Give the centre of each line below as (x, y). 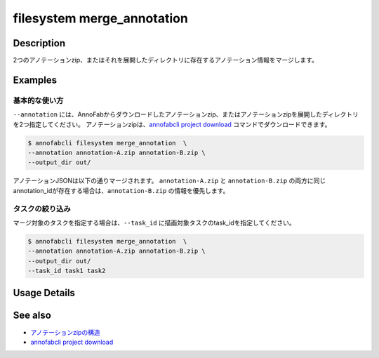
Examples (35, 80)
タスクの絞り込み (42, 208)
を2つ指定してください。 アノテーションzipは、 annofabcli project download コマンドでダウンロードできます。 (172, 124)
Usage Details (44, 293)
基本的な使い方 (38, 100)
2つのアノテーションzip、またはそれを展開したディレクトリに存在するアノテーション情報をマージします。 (166, 60)
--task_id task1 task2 (67, 271)
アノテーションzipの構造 (66, 332)
